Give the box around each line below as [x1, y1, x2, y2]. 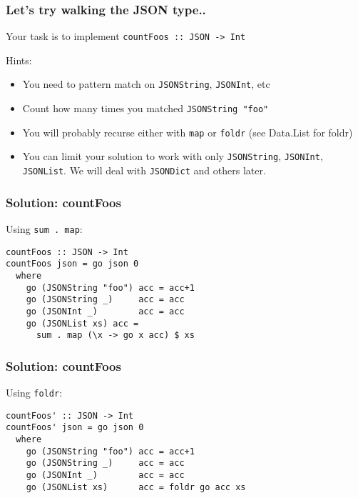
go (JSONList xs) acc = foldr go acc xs [26, 482, 246, 492]
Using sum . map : [6, 221, 83, 236]
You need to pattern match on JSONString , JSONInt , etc [22, 76, 270, 91]
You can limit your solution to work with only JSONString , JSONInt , [22, 149, 323, 164]
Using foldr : [6, 385, 63, 400]
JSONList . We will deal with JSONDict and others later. [22, 163, 266, 178]
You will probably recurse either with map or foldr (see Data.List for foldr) [22, 124, 353, 139]
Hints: [6, 52, 32, 67]
